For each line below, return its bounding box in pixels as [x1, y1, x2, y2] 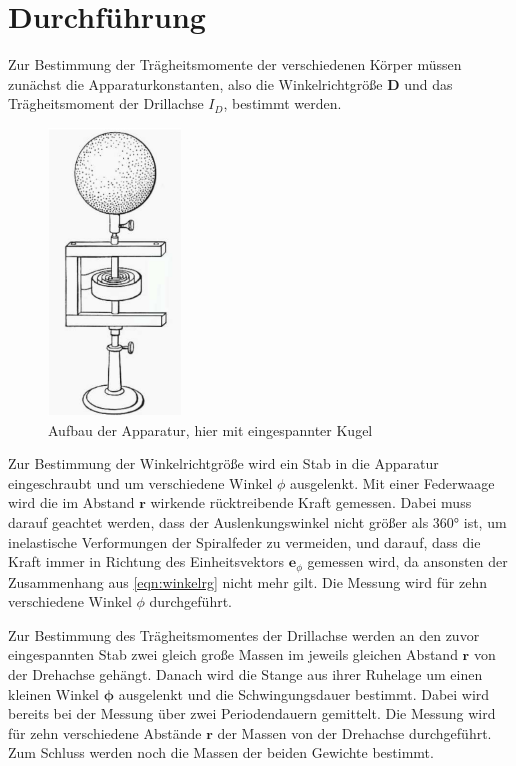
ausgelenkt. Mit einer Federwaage [289, 472, 495, 493]
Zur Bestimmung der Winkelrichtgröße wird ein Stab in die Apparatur [8, 453, 439, 474]
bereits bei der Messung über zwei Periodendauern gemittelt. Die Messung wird [8, 703, 496, 724]
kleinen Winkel [8, 683, 100, 704]
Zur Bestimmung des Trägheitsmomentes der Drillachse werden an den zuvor [8, 624, 480, 645]
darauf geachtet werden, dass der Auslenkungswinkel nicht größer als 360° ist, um [8, 511, 507, 532]
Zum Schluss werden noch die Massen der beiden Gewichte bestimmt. [8, 742, 434, 763]
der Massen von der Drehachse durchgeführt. [217, 722, 492, 743]
